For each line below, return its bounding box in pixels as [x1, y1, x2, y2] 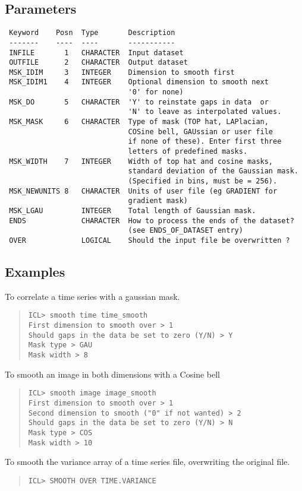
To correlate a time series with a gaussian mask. [5, 290, 180, 302]
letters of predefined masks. [128, 147, 248, 156]
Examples [5, 262, 65, 281]
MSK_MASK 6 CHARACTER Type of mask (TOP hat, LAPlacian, [9, 118, 269, 126]
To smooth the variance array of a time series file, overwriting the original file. [5, 455, 290, 468]
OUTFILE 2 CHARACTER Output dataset [9, 58, 188, 67]
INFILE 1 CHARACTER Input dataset [9, 48, 184, 57]
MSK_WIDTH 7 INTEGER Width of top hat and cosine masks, [9, 157, 273, 166]
